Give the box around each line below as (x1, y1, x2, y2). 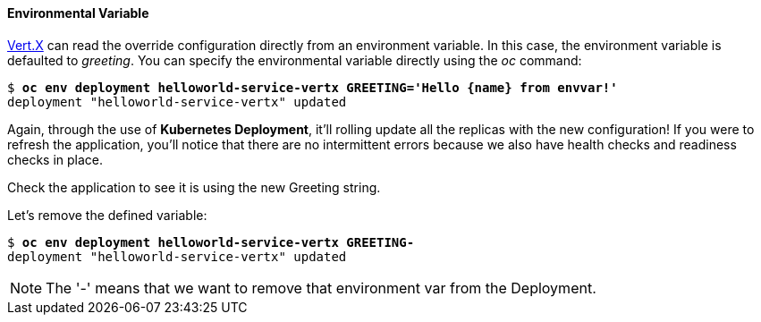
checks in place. (7, 151, 104, 167)
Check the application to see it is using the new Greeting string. (7, 179, 381, 195)
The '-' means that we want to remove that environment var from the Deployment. (46, 278, 596, 297)
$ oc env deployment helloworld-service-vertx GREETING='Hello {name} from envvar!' (7, 80, 618, 95)
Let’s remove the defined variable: (7, 207, 207, 223)
